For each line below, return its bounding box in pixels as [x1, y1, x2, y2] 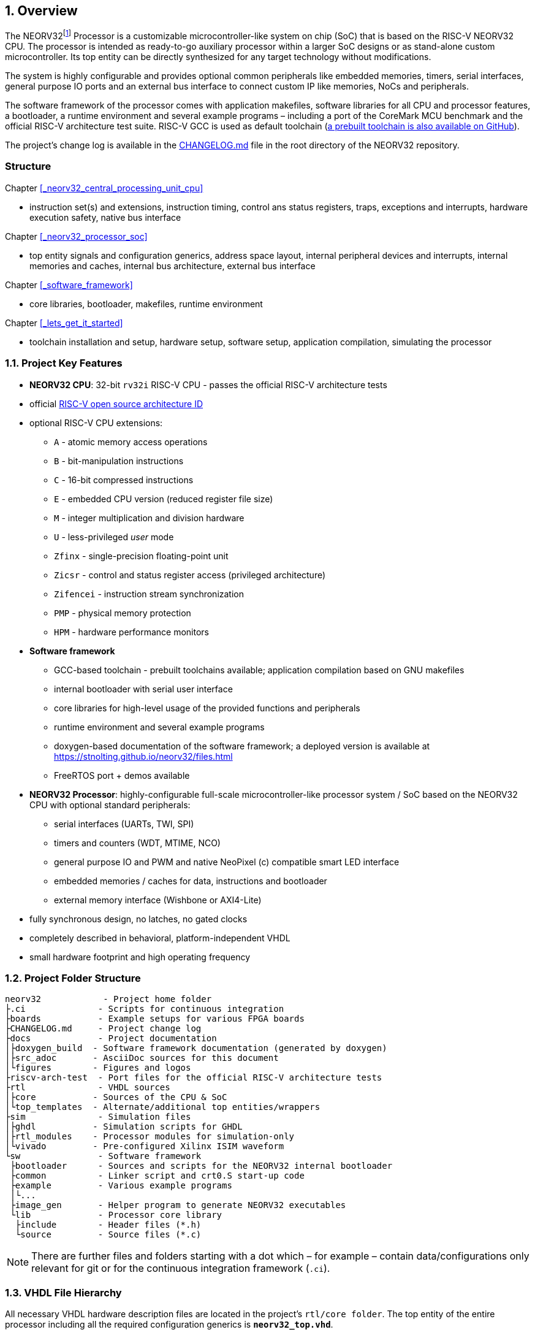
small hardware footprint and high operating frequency [29, 951, 251, 962]
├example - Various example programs [10, 1180, 232, 1191]
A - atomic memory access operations [54, 436, 208, 447]
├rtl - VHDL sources [5, 1082, 170, 1093]
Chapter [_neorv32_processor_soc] [5, 231, 148, 242]
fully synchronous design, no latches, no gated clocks [29, 913, 248, 924]
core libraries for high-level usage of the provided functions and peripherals [54, 702, 360, 713]
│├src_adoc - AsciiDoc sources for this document [5, 1053, 279, 1063]
